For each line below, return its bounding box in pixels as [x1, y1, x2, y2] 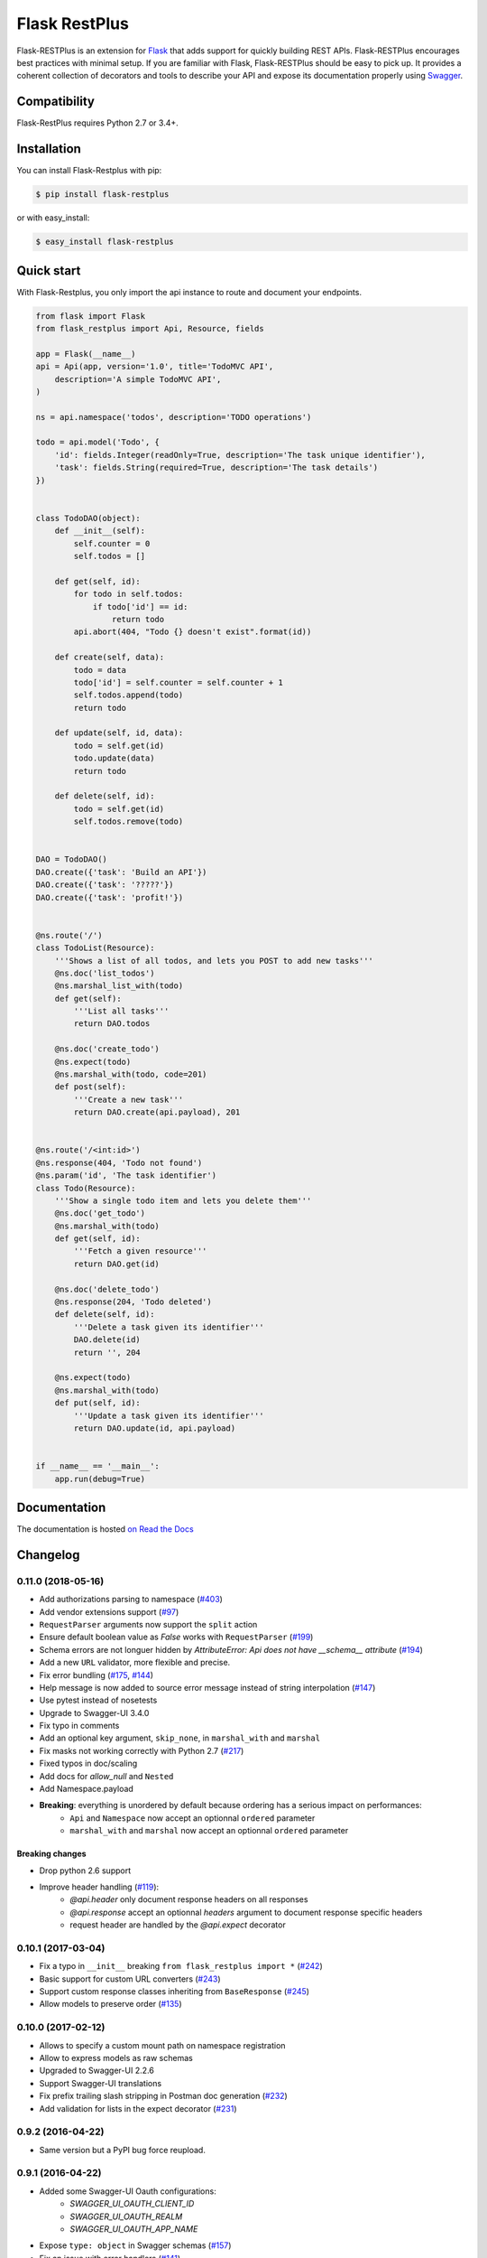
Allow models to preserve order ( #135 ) [39, 1999, 182, 2010]
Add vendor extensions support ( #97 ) [39, 1606, 179, 1617]
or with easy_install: [16, 212, 90, 223]
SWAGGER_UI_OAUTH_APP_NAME [69, 2224, 198, 2235]
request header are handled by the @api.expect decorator [69, 1919, 286, 1930]
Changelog [16, 1547, 80, 1563]
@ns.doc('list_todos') [54, 967, 155, 978]
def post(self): [54, 1082, 126, 1092]
